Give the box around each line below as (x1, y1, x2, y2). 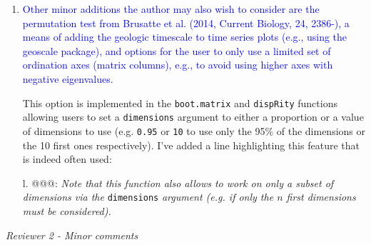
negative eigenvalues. (22, 71, 113, 86)
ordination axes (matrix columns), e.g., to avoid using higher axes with (22, 57, 333, 72)
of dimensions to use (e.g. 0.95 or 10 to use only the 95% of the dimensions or (22, 123, 365, 138)
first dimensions (286, 189, 356, 204)
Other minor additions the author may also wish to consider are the (22, 1, 320, 16)
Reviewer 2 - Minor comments (6, 227, 138, 242)
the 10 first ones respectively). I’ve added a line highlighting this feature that (22, 137, 360, 152)
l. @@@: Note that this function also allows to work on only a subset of (22, 175, 334, 190)
